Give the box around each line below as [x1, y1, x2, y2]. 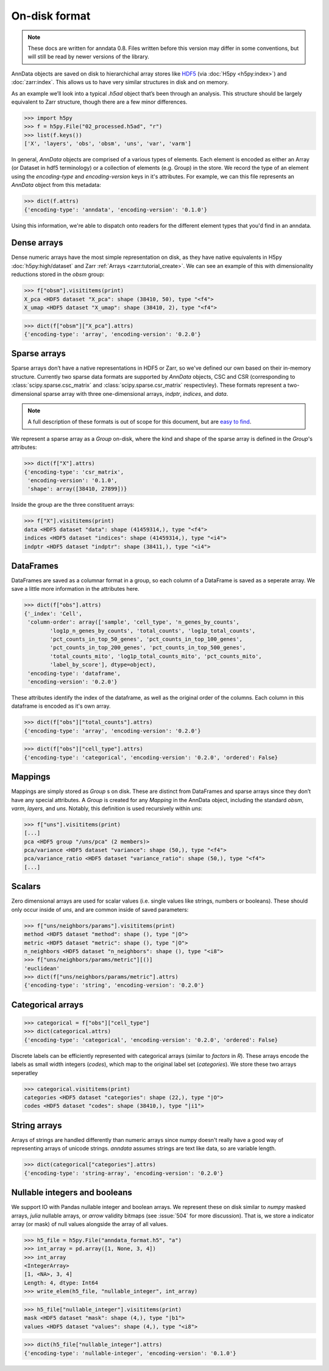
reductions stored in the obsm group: [11, 271, 105, 278]
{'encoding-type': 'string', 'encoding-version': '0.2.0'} [24, 982, 204, 989]
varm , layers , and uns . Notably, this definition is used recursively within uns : [11, 805, 203, 812]
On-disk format [11, 9, 91, 23]
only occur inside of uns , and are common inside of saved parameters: [11, 906, 189, 913]
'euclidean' [24, 965, 60, 971]
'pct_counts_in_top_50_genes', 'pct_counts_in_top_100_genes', [49, 635, 243, 643]
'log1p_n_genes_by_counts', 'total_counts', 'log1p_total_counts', [49, 627, 256, 634]
